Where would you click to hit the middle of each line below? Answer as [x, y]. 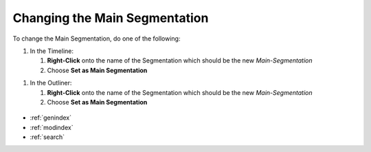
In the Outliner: [51, 83]
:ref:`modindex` [52, 127]
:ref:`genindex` [51, 118]
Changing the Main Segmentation [111, 18]
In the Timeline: [52, 51]
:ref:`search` [47, 137]
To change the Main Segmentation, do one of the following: [97, 39]
